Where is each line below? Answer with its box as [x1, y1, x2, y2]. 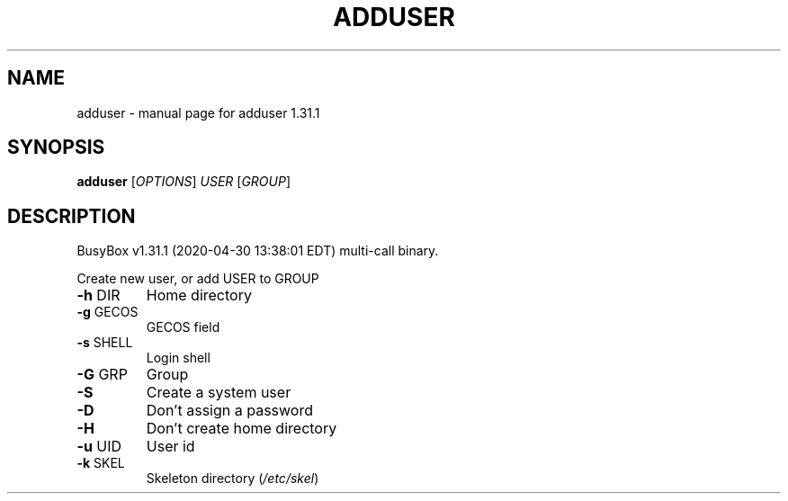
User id [146, 437, 195, 456]
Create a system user [146, 383, 291, 402]
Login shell [146, 350, 210, 366]
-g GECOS [76, 304, 139, 320]
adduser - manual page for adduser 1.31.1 [76, 104, 320, 121]
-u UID [76, 437, 122, 456]
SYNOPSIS [7, 136, 105, 159]
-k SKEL [76, 455, 125, 471]
